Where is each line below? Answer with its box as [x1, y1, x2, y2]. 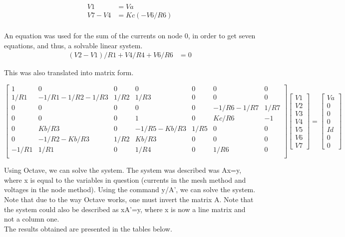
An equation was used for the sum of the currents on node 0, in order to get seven [4, 30, 256, 41]
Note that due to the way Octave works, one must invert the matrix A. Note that [4, 194, 254, 204]
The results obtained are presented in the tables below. [4, 223, 172, 234]
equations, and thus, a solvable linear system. [4, 40, 143, 50]
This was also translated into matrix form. [4, 67, 134, 78]
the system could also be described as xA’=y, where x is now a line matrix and [4, 204, 246, 214]
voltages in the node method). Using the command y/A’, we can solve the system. [4, 184, 256, 195]
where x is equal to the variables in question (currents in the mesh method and [4, 174, 246, 185]
